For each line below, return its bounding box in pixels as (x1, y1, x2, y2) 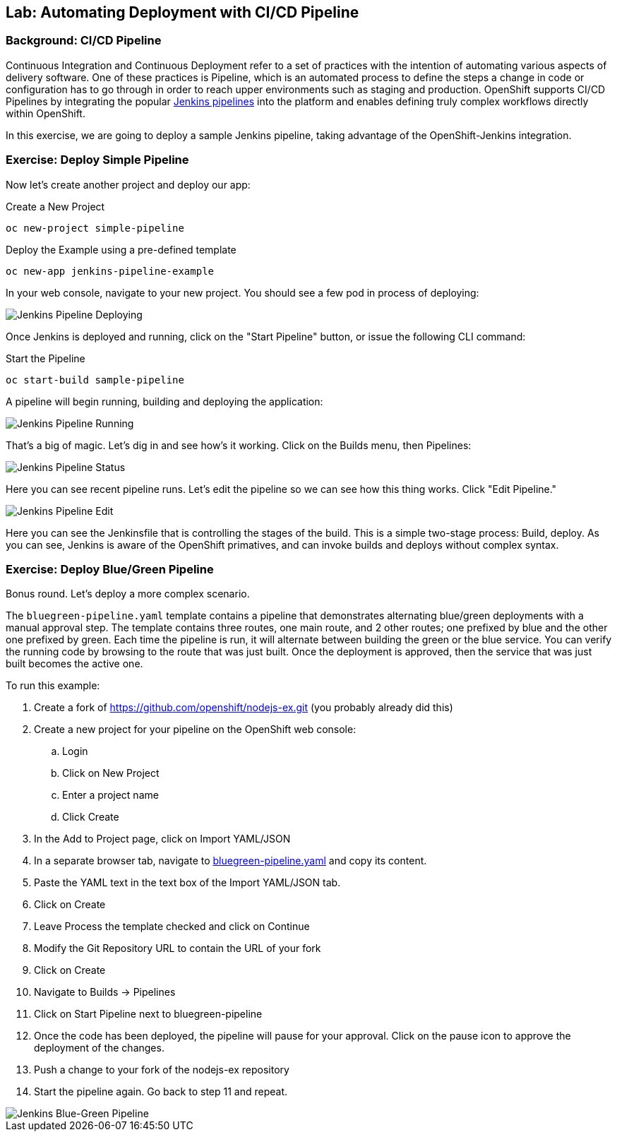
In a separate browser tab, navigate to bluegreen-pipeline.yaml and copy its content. (34, 855, 427, 867)
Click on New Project (62, 767, 160, 780)
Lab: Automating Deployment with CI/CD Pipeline (6, 4, 359, 21)
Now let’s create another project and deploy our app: (6, 178, 251, 191)
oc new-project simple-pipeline (6, 222, 184, 234)
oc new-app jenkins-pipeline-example (6, 265, 215, 277)
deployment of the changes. (34, 1042, 164, 1054)
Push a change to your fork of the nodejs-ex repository (34, 1064, 289, 1076)
